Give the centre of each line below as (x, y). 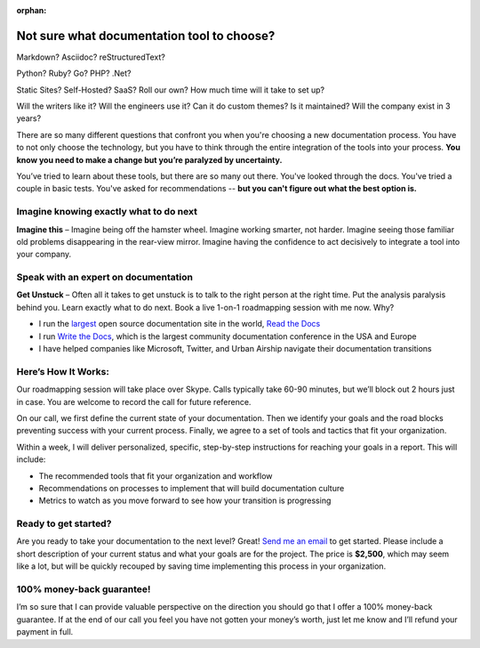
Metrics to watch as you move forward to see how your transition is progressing (185, 501)
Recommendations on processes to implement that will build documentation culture (192, 488)
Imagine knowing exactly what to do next (107, 212)
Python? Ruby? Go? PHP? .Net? (74, 73)
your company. (44, 255)
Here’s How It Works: (63, 371)
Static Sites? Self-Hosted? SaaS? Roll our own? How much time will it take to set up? (170, 90)
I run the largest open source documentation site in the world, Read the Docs (180, 324)
